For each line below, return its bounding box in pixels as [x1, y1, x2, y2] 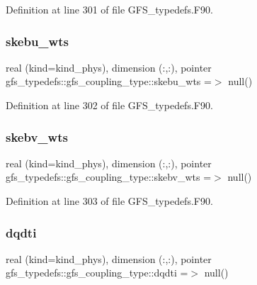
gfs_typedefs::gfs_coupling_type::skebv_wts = [6, 169, 212, 184]
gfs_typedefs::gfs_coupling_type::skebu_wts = [6, 74, 212, 89]
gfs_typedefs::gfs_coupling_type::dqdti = [6, 265, 188, 280]
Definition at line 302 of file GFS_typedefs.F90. [6, 98, 213, 112]
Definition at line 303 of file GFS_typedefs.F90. [6, 194, 213, 208]
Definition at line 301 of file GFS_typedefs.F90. [6, 2, 213, 16]
